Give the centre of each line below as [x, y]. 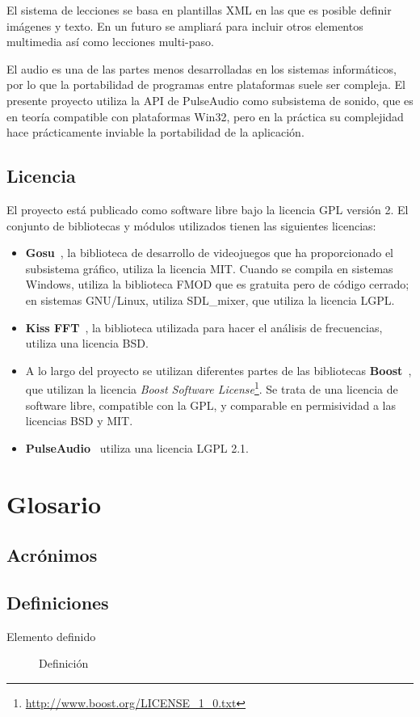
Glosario [54, 503]
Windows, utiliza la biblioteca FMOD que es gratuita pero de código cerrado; [217, 284]
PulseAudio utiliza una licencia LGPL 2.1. [137, 447]
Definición [64, 663]
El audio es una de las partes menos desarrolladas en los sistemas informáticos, [202, 68]
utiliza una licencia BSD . [87, 343]
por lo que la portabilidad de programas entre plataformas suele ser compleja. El [206, 84]
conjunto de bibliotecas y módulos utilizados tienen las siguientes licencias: [191, 225]
